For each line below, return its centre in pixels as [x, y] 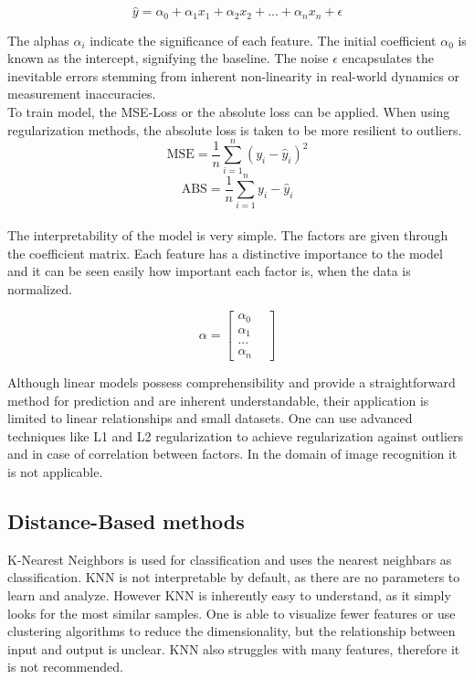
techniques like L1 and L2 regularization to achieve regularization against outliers [235, 435]
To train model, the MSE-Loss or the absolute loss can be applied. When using [229, 112]
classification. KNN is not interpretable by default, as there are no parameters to [234, 577]
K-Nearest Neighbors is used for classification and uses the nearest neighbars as [230, 559]
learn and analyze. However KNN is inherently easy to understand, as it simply [229, 594]
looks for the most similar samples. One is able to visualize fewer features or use [232, 613]
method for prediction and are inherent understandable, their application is [218, 400]
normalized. [40, 288]
